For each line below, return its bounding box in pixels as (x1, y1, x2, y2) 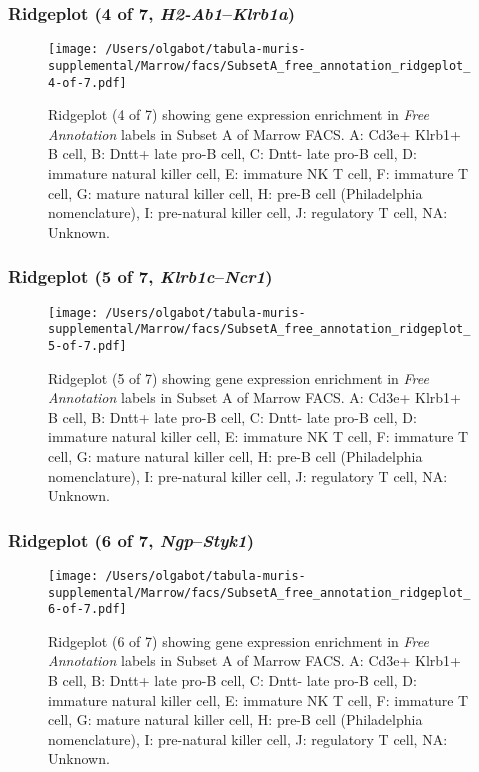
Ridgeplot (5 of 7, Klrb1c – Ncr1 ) (8, 264, 273, 289)
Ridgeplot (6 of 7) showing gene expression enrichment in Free (48, 630, 429, 651)
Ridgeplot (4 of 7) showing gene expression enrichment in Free (48, 104, 429, 125)
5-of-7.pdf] (48, 338, 127, 353)
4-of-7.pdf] (48, 75, 127, 90)
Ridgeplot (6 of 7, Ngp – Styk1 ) (8, 527, 255, 552)
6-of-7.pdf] (48, 602, 127, 617)
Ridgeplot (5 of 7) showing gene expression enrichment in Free (48, 367, 429, 388)
